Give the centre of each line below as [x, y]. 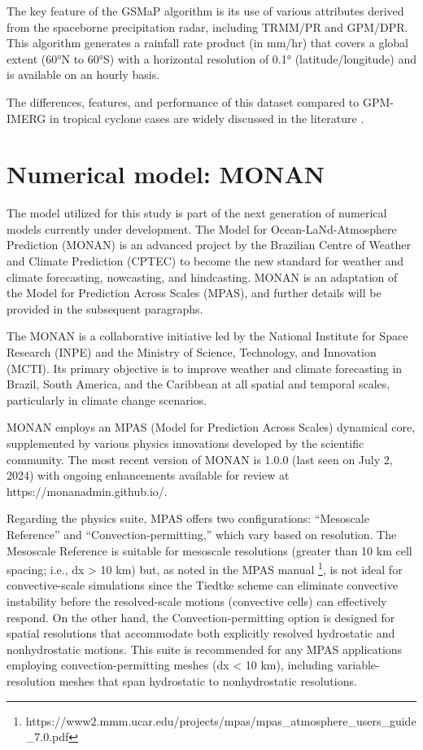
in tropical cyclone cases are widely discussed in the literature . [207, 118]
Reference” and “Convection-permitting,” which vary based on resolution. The [202, 534]
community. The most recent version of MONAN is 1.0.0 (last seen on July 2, [200, 459]
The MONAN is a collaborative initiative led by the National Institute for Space [207, 336]
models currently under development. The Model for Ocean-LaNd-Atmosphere [202, 228]
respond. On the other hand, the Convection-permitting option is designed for [201, 617]
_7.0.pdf [47, 737]
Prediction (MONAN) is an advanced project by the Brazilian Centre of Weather [209, 245]
